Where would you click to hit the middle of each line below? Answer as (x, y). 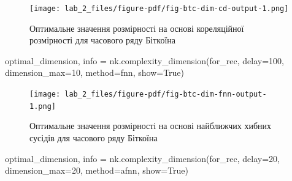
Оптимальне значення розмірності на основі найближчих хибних (151, 126)
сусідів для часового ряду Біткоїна (94, 137)
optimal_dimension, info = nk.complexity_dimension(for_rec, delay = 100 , (144, 60)
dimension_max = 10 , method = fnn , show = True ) (95, 72)
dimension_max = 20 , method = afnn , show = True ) (97, 170)
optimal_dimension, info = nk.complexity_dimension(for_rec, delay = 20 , (142, 158)
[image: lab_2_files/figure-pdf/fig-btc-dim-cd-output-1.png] (159, 9)
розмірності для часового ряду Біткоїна (103, 40)
